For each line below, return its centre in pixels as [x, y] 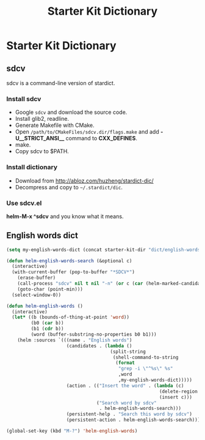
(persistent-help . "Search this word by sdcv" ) [129, 414]
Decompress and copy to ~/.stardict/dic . [69, 187]
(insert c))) [175, 397]
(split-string [128, 351]
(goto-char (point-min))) [50, 289]
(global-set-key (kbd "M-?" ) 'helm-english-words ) [72, 431]
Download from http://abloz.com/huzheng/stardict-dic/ [84, 180]
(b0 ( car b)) [47, 323]
